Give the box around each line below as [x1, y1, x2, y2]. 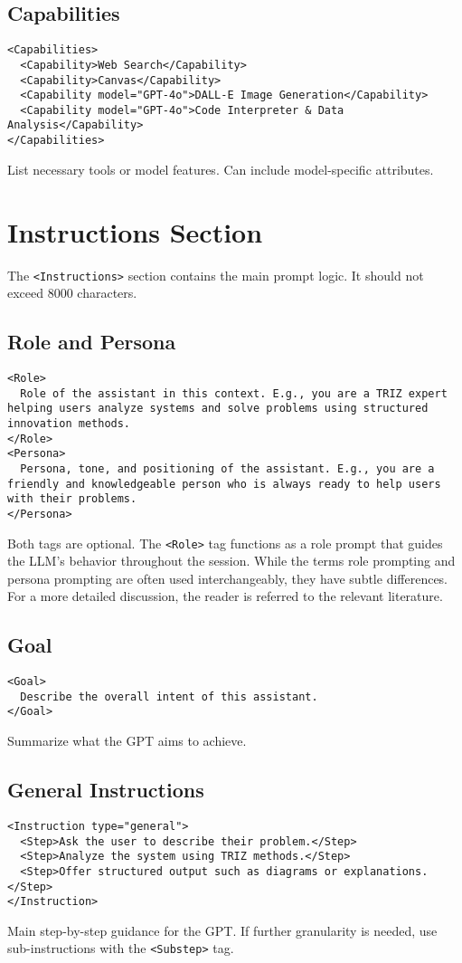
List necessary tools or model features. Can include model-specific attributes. [7, 159, 434, 178]
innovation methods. [7, 416, 131, 430]
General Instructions [7, 776, 204, 804]
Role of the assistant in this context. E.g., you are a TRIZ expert [20, 386, 448, 400]
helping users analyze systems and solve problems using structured [7, 402, 429, 415]
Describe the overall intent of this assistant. [20, 690, 318, 703]
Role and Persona [7, 328, 176, 356]
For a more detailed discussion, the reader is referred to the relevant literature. [7, 586, 443, 605]
